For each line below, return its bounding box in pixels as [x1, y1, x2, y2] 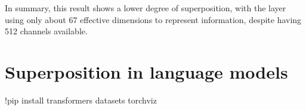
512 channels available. [5, 25, 88, 37]
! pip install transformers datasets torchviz [5, 93, 157, 106]
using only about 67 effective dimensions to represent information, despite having [5, 13, 302, 25]
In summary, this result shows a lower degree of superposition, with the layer [5, 2, 286, 14]
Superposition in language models [5, 59, 288, 83]
